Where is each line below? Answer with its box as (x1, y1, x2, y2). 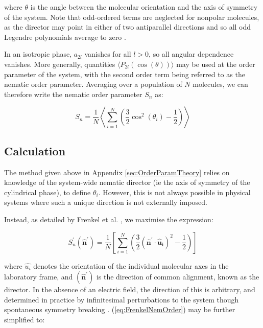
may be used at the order (176, 58, 255, 69)
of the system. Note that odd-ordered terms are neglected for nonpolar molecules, (4, 11, 259, 22)
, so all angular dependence (149, 49, 234, 59)
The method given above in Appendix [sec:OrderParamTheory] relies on (4, 167, 230, 177)
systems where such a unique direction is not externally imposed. (4, 197, 208, 207)
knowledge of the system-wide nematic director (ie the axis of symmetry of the (4, 177, 250, 188)
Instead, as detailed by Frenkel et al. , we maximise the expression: (4, 214, 213, 224)
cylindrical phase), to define (4, 186, 91, 197)
